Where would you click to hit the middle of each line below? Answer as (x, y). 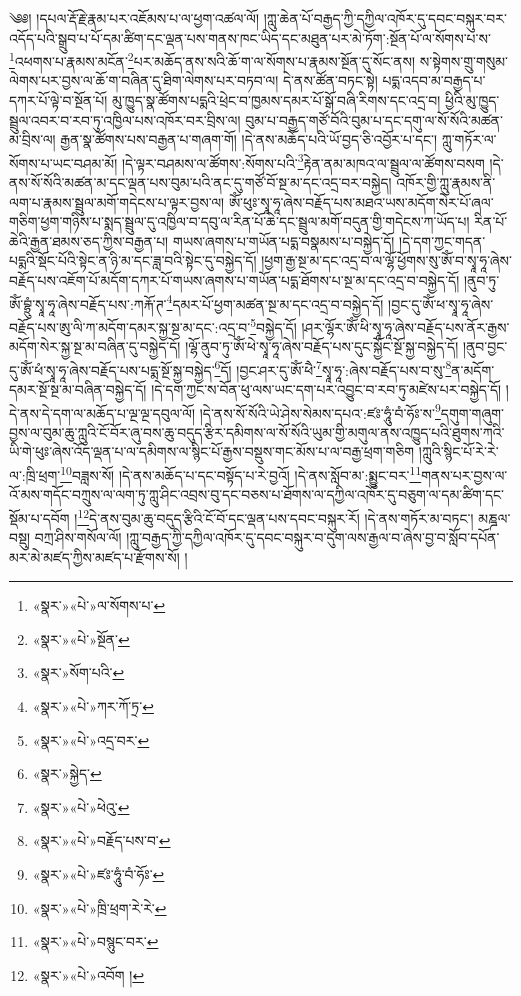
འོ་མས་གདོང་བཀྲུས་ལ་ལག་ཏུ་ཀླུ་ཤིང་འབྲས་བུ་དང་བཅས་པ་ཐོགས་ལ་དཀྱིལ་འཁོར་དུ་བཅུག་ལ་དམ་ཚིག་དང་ (257, 494)
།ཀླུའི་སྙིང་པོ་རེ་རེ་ (458, 451)
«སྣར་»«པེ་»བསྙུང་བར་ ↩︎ (95, 941)
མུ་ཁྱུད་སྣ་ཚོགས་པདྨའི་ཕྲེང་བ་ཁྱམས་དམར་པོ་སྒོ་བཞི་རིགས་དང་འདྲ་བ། (276, 100)
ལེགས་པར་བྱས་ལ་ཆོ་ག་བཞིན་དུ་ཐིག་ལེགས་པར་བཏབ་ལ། (144, 80)
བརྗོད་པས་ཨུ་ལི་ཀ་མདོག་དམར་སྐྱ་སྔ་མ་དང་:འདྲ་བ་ (130, 326)
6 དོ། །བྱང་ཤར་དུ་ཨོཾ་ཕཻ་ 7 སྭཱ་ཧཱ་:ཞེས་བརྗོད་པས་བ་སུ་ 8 (333, 368)
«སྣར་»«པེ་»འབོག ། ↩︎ (88, 974)
